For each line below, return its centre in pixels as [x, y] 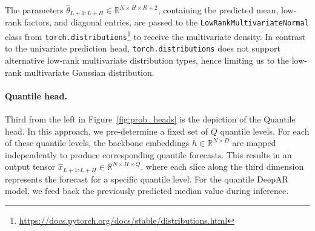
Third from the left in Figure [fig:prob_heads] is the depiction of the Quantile [150, 119]
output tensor [30, 166]
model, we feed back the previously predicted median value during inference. [147, 191]
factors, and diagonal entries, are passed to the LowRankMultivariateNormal [167, 22]
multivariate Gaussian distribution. [89, 72]
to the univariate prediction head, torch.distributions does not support [143, 48]
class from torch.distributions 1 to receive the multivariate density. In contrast [155, 35]
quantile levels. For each [265, 131]
